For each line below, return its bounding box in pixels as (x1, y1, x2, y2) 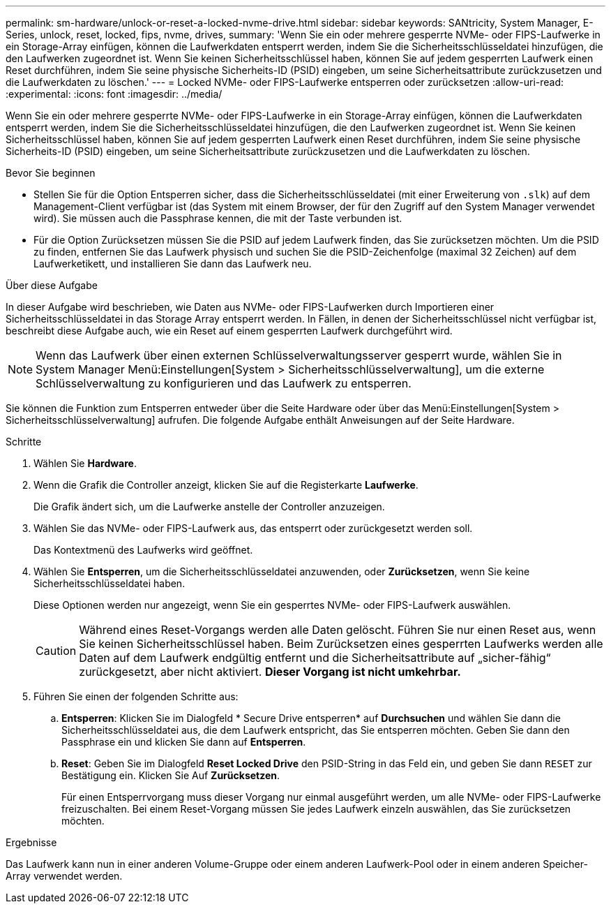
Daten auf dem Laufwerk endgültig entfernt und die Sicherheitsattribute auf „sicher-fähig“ (79, 651, 551, 665)
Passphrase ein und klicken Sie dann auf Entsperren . (61, 736, 306, 748)
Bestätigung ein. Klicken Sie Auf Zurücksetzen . (61, 769, 280, 781)
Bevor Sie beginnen (6, 167, 96, 179)
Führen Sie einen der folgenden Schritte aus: (33, 690, 239, 702)
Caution (36, 644, 77, 658)
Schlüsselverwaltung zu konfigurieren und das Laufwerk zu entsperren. (36, 376, 412, 390)
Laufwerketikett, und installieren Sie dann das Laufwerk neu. (33, 258, 312, 269)
